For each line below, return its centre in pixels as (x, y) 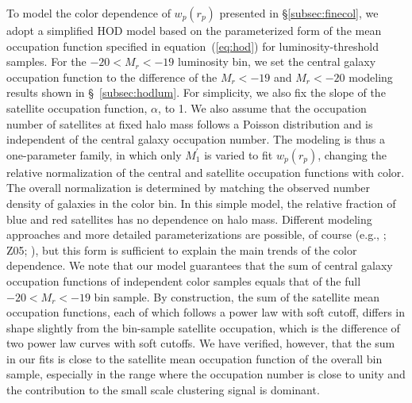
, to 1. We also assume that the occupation (262, 107)
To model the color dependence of (89, 13)
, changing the (352, 154)
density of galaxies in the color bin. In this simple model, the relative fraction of (201, 203)
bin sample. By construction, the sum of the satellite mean (237, 296)
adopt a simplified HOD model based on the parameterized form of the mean (194, 30)
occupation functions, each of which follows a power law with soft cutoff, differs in (206, 312)
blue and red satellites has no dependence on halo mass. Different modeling (189, 219)
